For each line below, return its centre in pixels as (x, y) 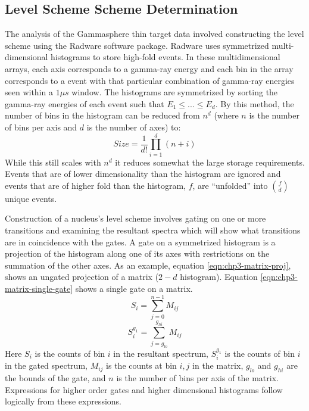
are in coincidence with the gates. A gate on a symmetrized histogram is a (140, 242)
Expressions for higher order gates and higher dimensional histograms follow (144, 389)
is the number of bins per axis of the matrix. (197, 377)
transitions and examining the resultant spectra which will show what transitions (153, 230)
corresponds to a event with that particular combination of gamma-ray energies (150, 80)
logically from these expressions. (63, 401)
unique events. (31, 198)
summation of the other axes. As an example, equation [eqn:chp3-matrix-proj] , (148, 265)
